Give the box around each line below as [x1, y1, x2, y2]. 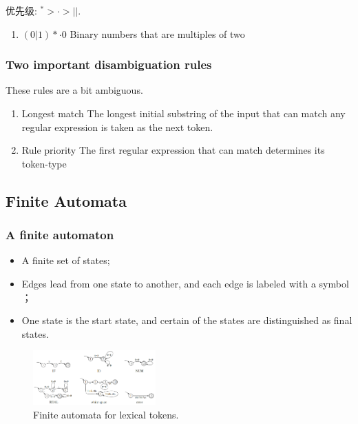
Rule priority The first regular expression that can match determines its [21, 143, 325, 157]
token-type [21, 156, 67, 170]
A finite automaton [6, 226, 114, 243]
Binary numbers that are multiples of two [70, 26, 245, 41]
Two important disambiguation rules [6, 56, 212, 73]
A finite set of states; [21, 253, 110, 267]
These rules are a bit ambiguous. [6, 83, 143, 97]
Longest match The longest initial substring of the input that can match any [21, 106, 346, 120]
